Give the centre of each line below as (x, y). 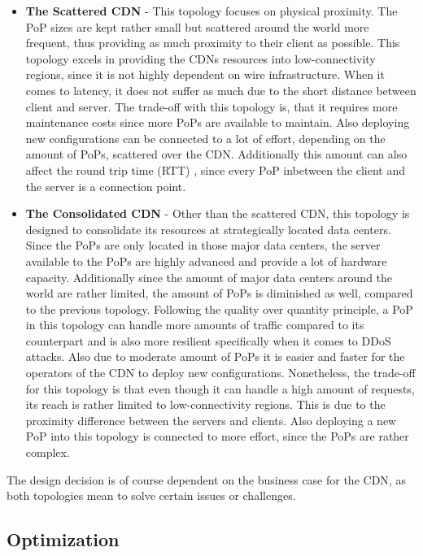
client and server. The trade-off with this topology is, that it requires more (211, 106)
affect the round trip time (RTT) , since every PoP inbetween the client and (216, 169)
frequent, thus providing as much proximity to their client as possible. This (213, 43)
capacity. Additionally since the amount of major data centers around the (209, 277)
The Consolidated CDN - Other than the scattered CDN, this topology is (218, 213)
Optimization (63, 539)
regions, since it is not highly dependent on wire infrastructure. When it (205, 74)
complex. (48, 452)
